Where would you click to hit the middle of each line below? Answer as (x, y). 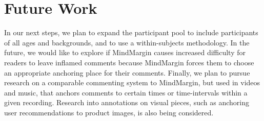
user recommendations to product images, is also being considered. (109, 112)
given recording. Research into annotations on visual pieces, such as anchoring (127, 102)
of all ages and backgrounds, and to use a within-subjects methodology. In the (127, 42)
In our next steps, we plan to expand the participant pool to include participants (131, 32)
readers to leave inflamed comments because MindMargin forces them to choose (129, 62)
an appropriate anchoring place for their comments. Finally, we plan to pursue (127, 72)
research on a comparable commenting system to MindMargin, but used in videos (132, 82)
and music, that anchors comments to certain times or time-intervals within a (126, 92)
